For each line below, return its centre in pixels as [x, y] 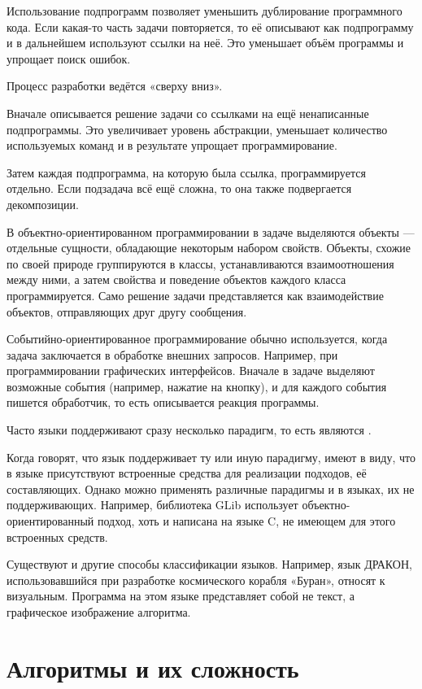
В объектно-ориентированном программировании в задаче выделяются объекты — [211, 231]
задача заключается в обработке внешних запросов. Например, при [172, 354]
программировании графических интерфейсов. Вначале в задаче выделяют [191, 371]
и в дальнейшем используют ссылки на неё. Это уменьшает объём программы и [205, 43]
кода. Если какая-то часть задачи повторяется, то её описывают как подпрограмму [210, 26]
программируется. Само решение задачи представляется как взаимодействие [195, 295]
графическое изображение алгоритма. [99, 612]
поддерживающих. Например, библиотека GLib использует [152, 505]
